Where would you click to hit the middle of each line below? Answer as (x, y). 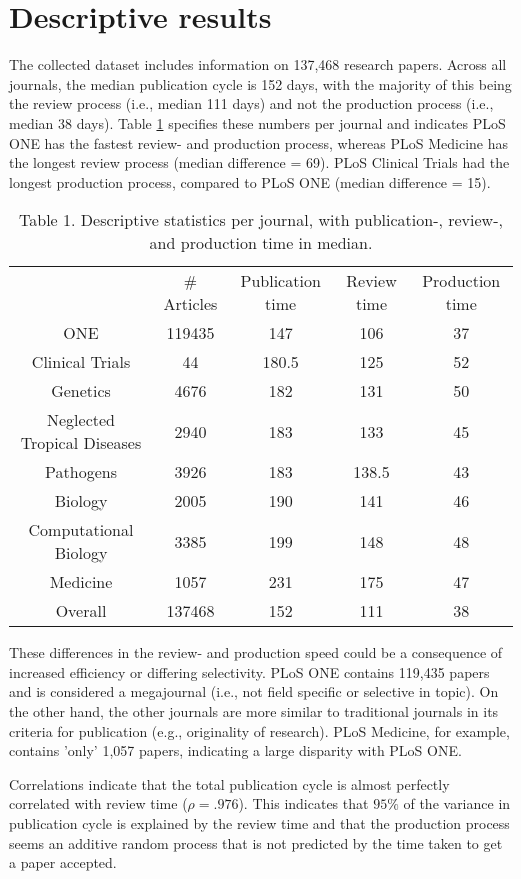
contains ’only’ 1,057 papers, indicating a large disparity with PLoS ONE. (235, 750)
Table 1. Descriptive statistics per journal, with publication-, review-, (261, 220)
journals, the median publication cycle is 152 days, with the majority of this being (260, 83)
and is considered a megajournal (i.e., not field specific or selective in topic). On (254, 691)
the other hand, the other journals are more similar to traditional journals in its (254, 711)
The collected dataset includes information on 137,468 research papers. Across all (258, 64)
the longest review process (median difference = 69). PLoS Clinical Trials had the (259, 162)
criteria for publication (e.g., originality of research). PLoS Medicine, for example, (259, 730)
